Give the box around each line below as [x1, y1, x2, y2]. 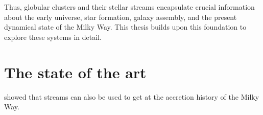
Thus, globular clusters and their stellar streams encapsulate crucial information [4, 2, 255, 12]
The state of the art [4, 61, 147, 82]
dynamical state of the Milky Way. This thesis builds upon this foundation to [4, 21, 247, 32]
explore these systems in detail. [4, 31, 102, 42]
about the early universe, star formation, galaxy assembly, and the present [4, 11, 237, 22]
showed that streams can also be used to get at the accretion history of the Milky [4, 91, 259, 102]
